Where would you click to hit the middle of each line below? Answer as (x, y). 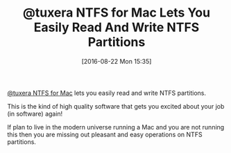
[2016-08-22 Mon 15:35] (117, 61)
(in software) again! (35, 114)
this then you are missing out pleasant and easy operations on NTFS (105, 134)
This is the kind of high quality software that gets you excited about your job (116, 106)
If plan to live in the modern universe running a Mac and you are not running (116, 127)
